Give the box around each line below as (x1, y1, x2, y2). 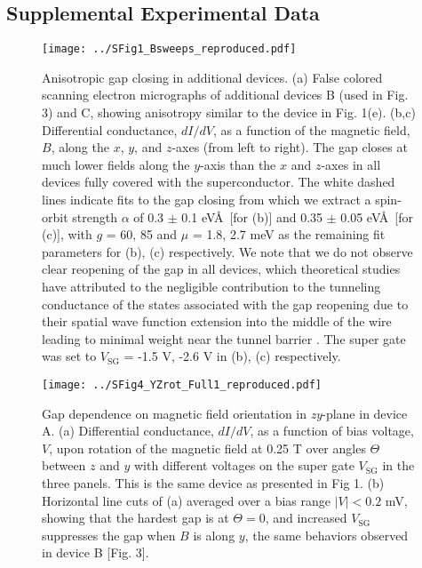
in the (382, 456, 415, 475)
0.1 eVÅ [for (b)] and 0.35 (181, 207, 323, 226)
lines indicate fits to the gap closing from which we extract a (42, 190, 371, 209)
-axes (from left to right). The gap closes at (171, 138, 408, 156)
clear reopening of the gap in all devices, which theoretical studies (42, 260, 401, 278)
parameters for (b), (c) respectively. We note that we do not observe (42, 242, 413, 260)
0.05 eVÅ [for (340, 207, 414, 226)
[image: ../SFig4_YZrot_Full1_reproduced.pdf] (42, 378, 322, 391)
